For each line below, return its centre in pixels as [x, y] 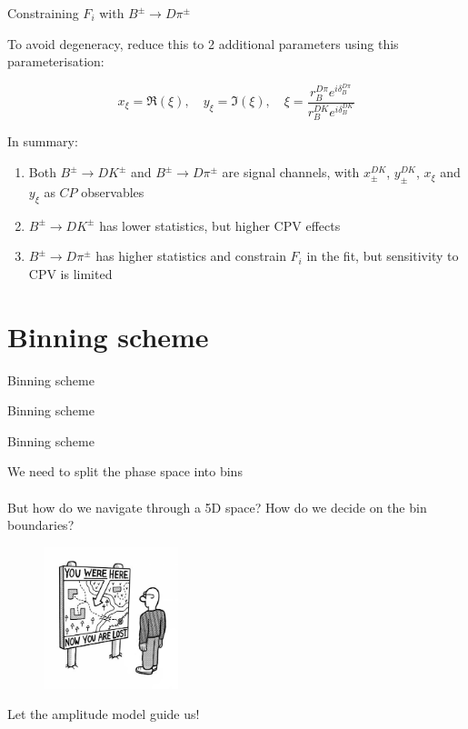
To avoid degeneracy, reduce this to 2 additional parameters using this [203, 43]
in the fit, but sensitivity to [383, 256]
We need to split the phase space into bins [125, 471]
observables [113, 191]
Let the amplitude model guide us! [104, 714]
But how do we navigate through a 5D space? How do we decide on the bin [217, 507]
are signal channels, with [291, 172]
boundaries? [41, 525]
